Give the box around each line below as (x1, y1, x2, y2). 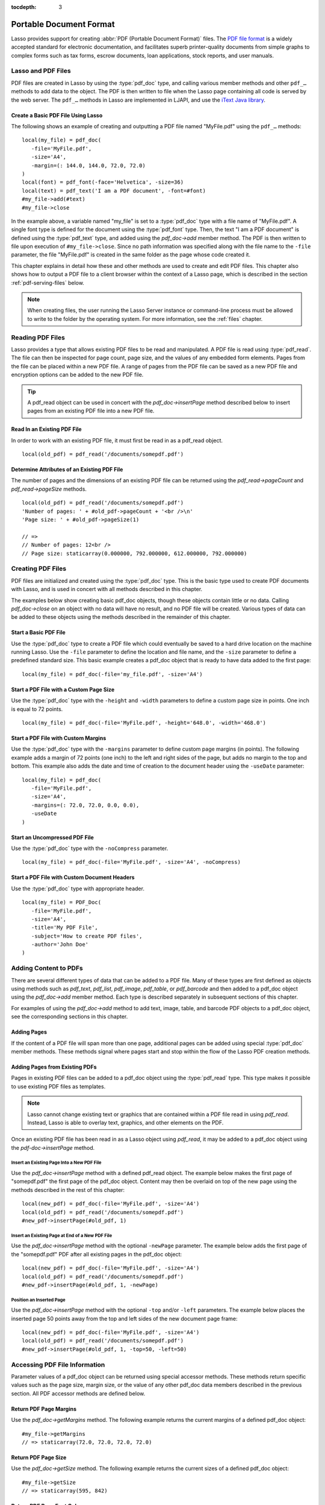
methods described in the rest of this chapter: (11, 1186, 125, 1193)
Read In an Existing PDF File (11, 426, 82, 433)
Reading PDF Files (11, 333, 66, 341)
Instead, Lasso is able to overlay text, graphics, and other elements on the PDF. (27, 1119, 224, 1126)
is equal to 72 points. (11, 705, 63, 713)
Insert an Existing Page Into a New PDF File (11, 1159, 102, 1166)
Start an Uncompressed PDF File (11, 834, 94, 841)
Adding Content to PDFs (11, 964, 84, 972)
